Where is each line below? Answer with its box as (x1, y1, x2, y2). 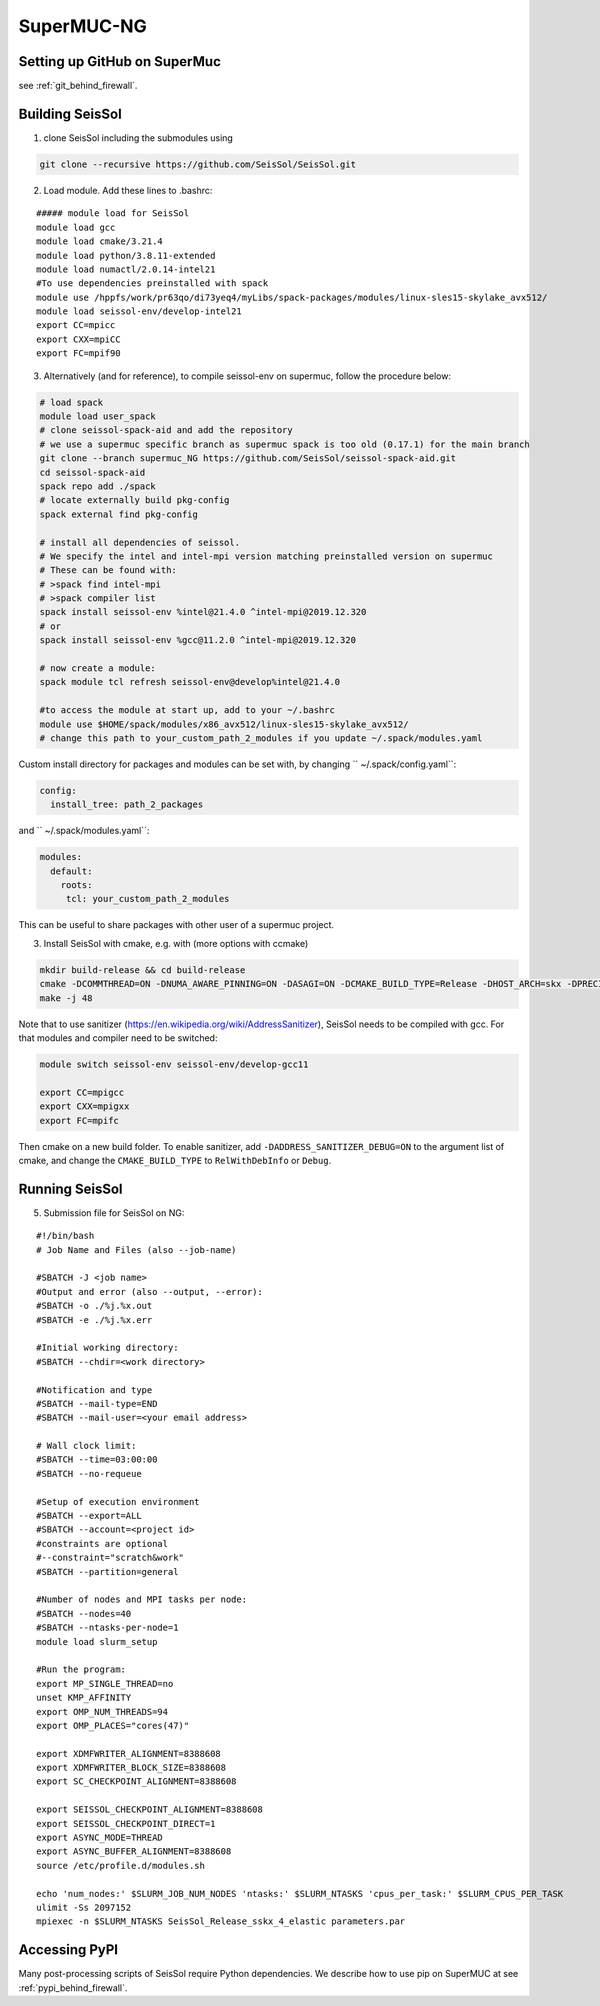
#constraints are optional (36, 1538, 169, 1549)
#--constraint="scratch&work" (36, 1552, 185, 1564)
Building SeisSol (18, 105, 122, 122)
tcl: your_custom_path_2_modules (65, 893, 230, 905)
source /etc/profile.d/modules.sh (36, 1860, 205, 1871)
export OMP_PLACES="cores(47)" (36, 1720, 190, 1731)
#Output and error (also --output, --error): (36, 1286, 264, 1297)
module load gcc (36, 221, 116, 233)
